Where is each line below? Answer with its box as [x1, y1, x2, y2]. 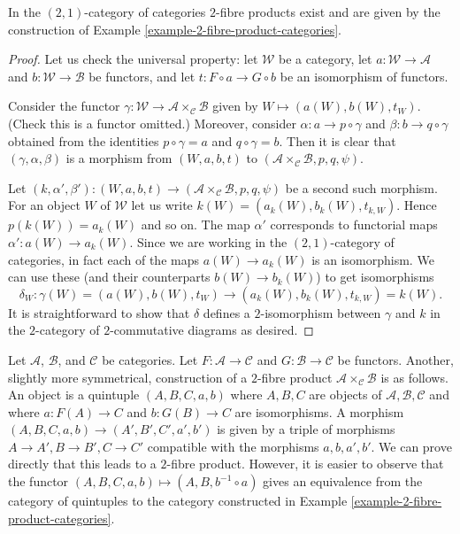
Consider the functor [8, 97, 120, 115]
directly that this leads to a [8, 454, 157, 473]
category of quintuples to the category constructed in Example [8, 491, 348, 510]
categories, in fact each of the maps [8, 250, 199, 268]
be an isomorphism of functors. [280, 66, 448, 85]
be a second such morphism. [285, 178, 438, 197]
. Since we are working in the [129, 232, 287, 251]
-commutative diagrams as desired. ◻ [110, 321, 314, 339]
